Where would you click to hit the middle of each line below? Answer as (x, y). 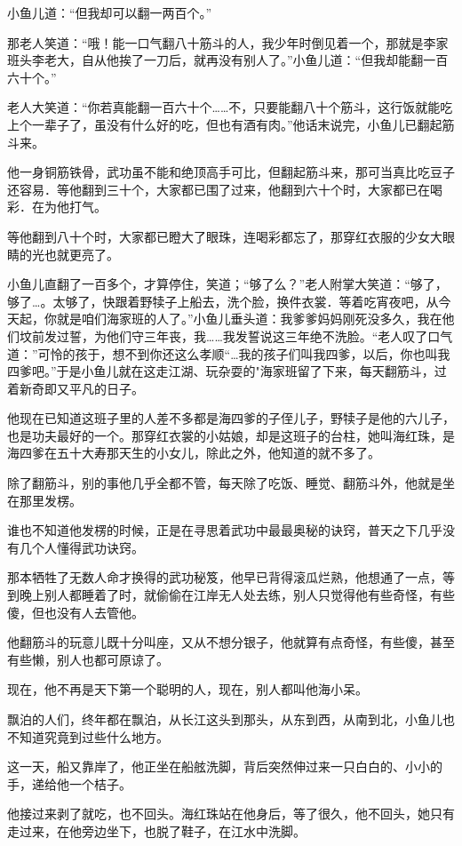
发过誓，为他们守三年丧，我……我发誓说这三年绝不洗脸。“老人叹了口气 (248, 335)
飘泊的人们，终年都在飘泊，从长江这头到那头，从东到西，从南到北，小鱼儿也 (231, 719)
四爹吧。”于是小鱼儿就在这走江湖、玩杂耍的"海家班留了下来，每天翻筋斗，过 (227, 371)
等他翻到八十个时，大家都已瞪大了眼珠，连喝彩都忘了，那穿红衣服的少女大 (225, 236)
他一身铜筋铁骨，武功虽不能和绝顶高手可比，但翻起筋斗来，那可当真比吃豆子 (231, 172)
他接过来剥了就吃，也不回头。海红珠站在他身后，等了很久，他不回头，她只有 (231, 814)
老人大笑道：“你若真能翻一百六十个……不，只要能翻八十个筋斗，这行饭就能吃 (230, 107)
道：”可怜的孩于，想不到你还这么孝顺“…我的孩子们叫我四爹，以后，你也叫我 (229, 353)
